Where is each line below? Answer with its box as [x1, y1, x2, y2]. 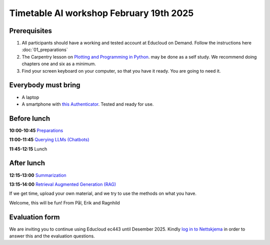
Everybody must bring [9, 81, 80, 90]
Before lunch [9, 114, 50, 123]
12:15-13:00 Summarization [9, 172, 67, 178]
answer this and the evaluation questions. [9, 233, 95, 239]
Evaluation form [9, 213, 60, 221]
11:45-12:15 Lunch [9, 146, 47, 152]
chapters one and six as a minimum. [21, 61, 96, 67]
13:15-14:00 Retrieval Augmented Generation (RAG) [9, 181, 116, 187]
